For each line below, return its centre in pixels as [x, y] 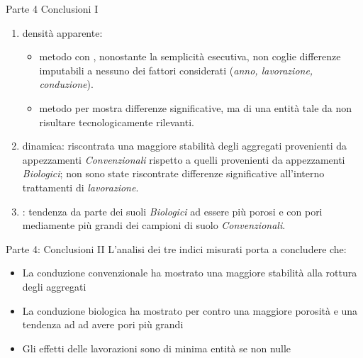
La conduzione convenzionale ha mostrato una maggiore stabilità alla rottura [190, 273]
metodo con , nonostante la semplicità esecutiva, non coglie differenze [190, 56]
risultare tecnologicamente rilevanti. [117, 122]
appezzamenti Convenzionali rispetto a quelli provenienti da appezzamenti [184, 159]
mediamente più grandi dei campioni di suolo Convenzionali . [154, 225]
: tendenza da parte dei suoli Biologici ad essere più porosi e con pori [172, 211]
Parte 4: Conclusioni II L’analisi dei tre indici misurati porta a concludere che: [176, 248]
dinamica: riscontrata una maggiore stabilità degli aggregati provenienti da [185, 146]
